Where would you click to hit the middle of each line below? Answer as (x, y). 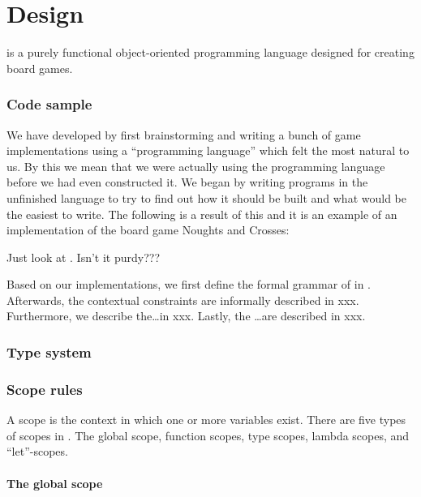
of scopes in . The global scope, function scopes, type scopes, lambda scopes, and (208, 435)
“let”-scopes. (37, 451)
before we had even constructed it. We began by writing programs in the (187, 182)
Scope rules (45, 389)
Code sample (49, 104)
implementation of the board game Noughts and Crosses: (148, 230)
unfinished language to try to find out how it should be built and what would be (206, 197)
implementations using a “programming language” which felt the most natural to (208, 150)
